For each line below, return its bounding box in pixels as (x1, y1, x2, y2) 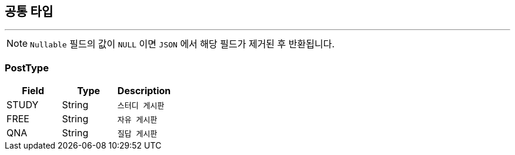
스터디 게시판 (117, 101, 165, 110)
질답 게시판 (117, 129, 158, 138)
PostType (5, 61, 49, 74)
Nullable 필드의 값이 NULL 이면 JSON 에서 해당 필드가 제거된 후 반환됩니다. (30, 38, 335, 50)
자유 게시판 (117, 115, 158, 124)
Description (117, 85, 171, 97)
